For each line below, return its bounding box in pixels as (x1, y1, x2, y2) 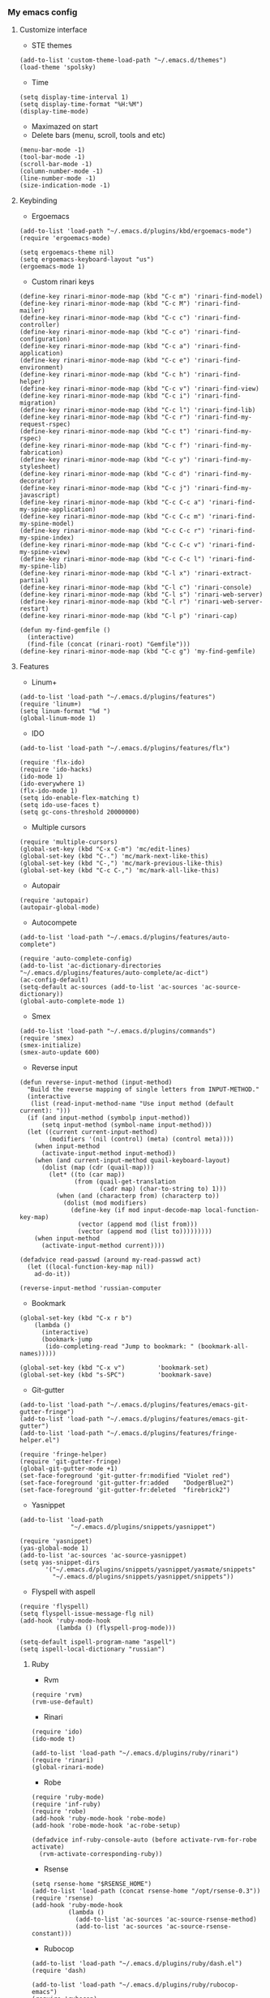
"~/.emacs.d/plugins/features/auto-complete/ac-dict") (19, 969, 209, 978)
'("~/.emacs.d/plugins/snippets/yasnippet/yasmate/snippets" (45, 1566, 256, 1574)
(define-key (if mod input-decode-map (71, 1206, 202, 1214)
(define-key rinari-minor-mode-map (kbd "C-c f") (19, 441, 191, 450)
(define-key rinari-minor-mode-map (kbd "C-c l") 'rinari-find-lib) (19, 406, 256, 415)
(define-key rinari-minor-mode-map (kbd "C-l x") (19, 569, 191, 578)
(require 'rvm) (31, 1691, 83, 1699)
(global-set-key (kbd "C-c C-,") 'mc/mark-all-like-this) (19, 866, 220, 874)
